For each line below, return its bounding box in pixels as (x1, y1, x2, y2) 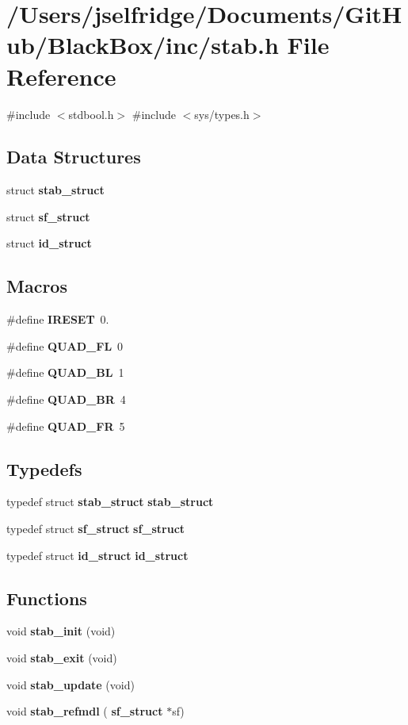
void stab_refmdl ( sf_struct (6, 703, 163, 719)
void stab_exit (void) (6, 650, 117, 666)
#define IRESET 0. (6, 311, 109, 328)
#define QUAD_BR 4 (6, 391, 126, 408)
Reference (6, 59, 116, 92)
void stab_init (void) (6, 623, 116, 639)
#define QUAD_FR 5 (6, 417, 125, 434)
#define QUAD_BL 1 (6, 364, 124, 381)
